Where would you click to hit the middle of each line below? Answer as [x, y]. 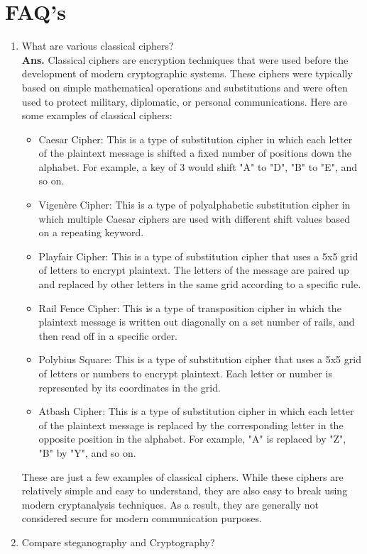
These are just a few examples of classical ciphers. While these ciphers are [182, 476]
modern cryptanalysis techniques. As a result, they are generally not [170, 504]
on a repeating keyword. [91, 232]
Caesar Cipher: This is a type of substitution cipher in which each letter [196, 139]
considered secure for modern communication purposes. [142, 518]
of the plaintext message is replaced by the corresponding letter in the [191, 425]
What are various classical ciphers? [98, 46]
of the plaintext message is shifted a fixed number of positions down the [195, 153]
